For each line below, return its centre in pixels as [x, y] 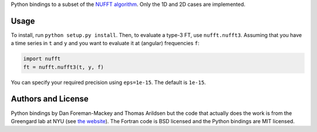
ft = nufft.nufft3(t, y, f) [63, 67]
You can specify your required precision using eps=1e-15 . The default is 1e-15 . [108, 82]
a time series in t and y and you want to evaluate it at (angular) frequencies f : [105, 43]
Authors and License [50, 99]
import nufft [42, 59]
